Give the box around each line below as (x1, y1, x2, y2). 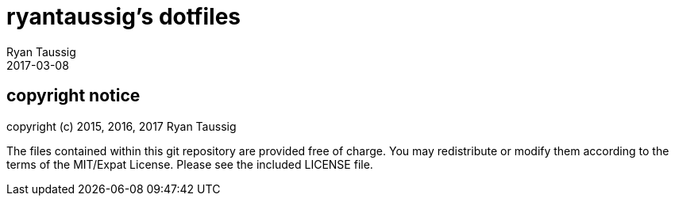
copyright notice (6, 86, 141, 106)
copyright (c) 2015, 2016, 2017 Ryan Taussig (6, 119, 237, 133)
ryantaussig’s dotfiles (6, 3, 241, 30)
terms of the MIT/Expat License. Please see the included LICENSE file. (6, 157, 373, 171)
